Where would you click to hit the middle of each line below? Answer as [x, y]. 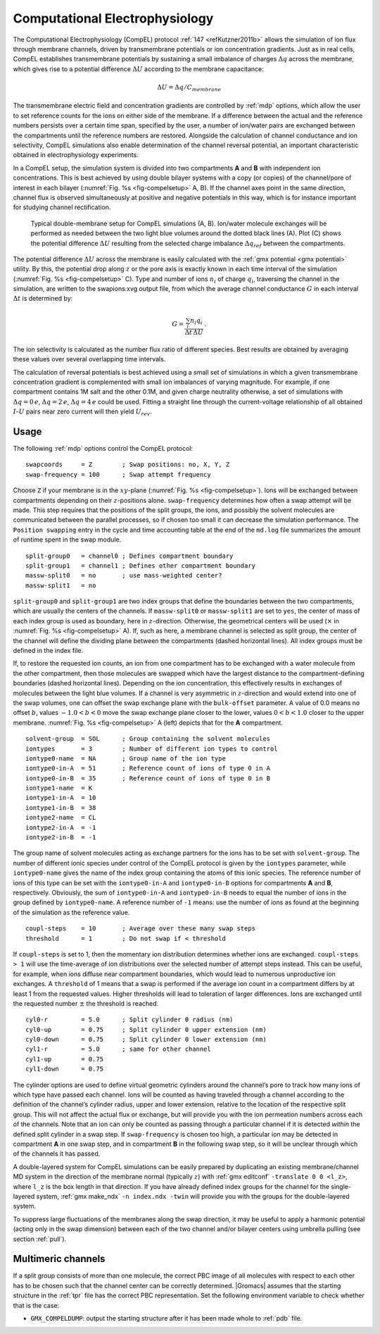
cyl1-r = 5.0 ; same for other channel [118, 1049]
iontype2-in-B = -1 [61, 837]
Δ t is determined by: [43, 299]
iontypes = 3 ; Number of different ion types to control [152, 749]
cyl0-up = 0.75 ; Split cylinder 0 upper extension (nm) [146, 1029]
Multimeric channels [59, 1259]
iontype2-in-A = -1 [61, 827]
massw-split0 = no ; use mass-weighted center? [124, 575]
